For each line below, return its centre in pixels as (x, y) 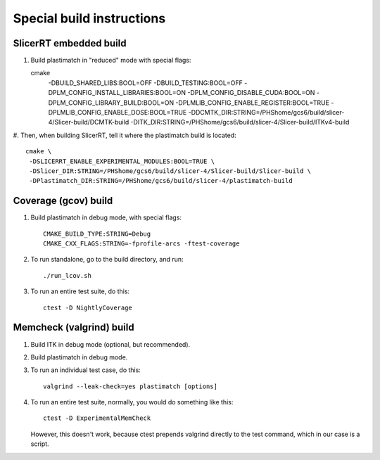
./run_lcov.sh (67, 275)
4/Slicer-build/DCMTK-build (89, 122)
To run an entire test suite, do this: (80, 291)
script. (40, 444)
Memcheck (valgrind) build (74, 327)
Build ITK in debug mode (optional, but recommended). (110, 344)
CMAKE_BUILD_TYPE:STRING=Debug (97, 234)
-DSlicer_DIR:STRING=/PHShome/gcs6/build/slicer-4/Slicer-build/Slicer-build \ (170, 171)
